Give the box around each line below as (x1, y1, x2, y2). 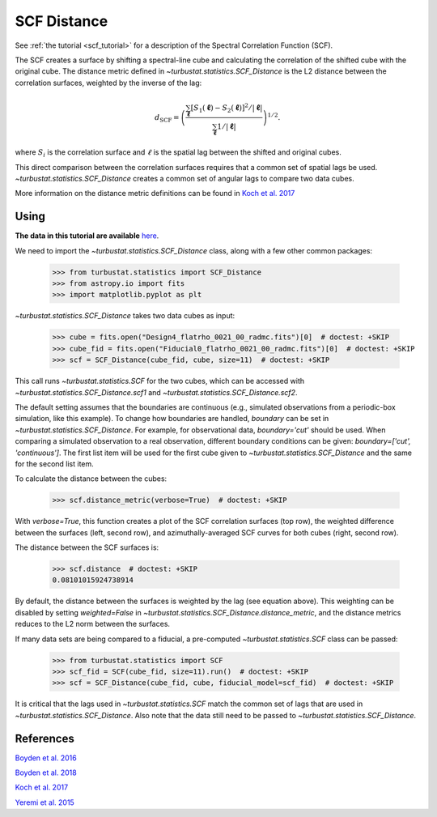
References (15, 731, 74, 745)
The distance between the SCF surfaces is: (15, 543, 159, 552)
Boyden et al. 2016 (15, 753, 77, 763)
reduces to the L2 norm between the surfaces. (15, 619, 170, 629)
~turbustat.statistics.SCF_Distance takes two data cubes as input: (15, 311, 235, 321)
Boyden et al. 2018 (15, 768, 77, 777)
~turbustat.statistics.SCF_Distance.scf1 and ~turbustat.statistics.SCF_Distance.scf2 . (15, 387, 298, 397)
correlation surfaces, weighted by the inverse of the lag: (15, 78, 202, 87)
